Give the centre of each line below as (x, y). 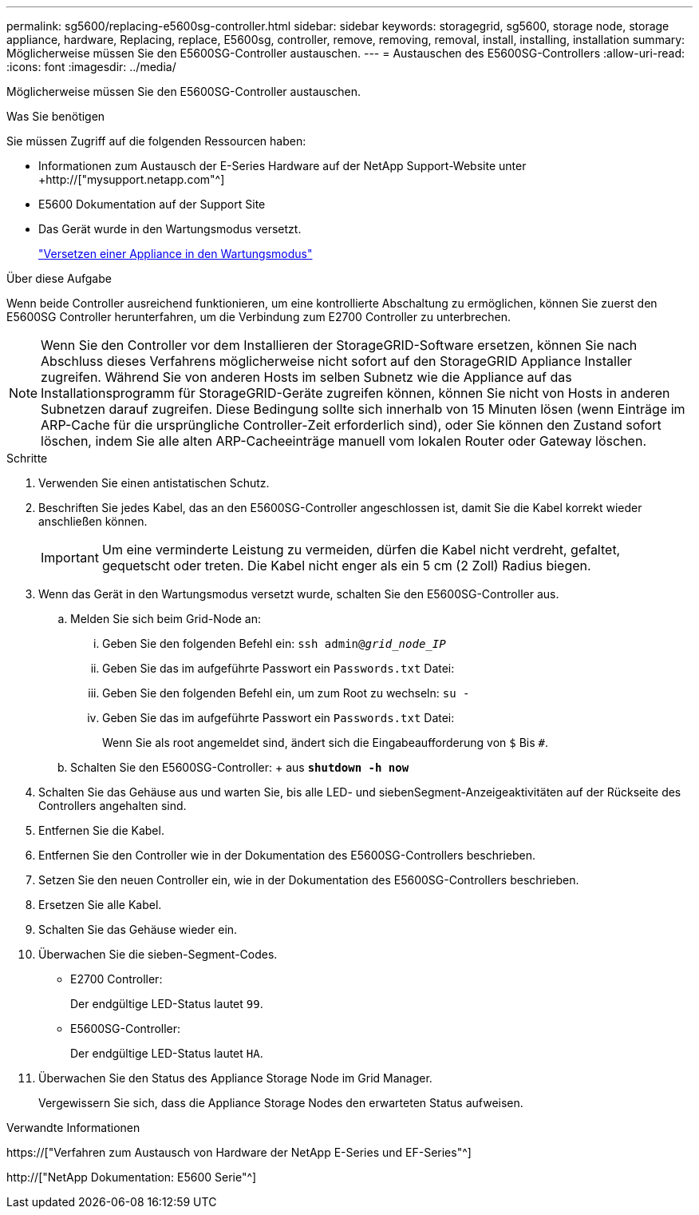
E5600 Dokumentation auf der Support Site (152, 204)
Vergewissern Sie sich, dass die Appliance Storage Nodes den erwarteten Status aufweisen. (281, 1103)
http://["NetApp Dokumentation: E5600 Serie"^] (132, 1177)
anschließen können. (93, 521)
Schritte (27, 458)
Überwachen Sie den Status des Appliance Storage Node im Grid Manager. (235, 1078)
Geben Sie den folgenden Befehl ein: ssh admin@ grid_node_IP (274, 643)
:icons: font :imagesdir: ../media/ (91, 67)
